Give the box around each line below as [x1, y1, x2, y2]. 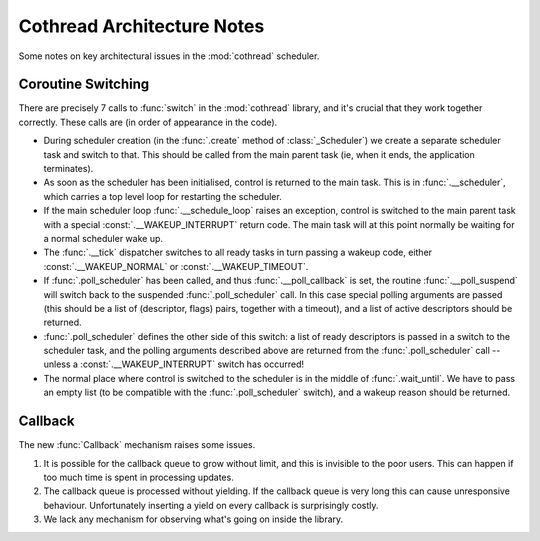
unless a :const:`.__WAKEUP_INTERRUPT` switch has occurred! [43, 358, 305, 370]
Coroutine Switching [18, 76, 150, 93]
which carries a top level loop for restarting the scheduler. [43, 190, 282, 202]
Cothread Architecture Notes [18, 15, 265, 37]
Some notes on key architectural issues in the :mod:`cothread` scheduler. [18, 50, 320, 62]
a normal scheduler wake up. [43, 232, 164, 244]
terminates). [43, 163, 94, 175]
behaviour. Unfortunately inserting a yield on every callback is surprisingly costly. [43, 499, 379, 511]
